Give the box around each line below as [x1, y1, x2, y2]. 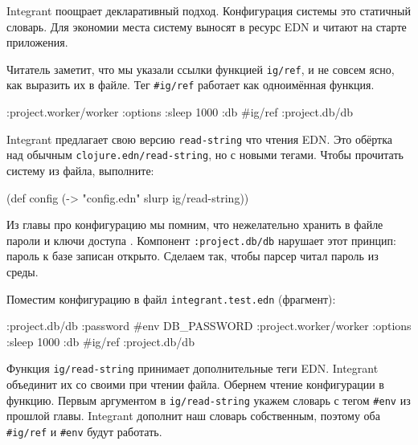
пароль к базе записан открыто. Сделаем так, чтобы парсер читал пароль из [6, 247, 379, 264]
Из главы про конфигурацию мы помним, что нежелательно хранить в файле [6, 216, 383, 233]
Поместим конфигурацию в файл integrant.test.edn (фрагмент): [6, 290, 336, 307]
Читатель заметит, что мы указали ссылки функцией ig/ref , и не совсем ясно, [6, 60, 395, 77]
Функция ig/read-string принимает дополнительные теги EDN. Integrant [6, 360, 379, 377]
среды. [6, 263, 39, 280]
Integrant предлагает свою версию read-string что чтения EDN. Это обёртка [6, 130, 393, 147]
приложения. [6, 34, 68, 51]
